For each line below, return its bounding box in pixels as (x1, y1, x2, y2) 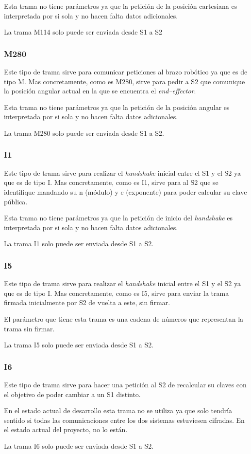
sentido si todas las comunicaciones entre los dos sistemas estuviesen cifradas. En (4, 415, 245, 425)
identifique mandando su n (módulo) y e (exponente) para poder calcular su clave (4, 186, 247, 197)
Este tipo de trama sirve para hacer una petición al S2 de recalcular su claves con (4, 379, 247, 389)
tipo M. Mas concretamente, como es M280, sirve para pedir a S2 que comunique (4, 76, 245, 86)
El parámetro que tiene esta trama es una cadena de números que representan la (4, 313, 244, 324)
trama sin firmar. (4, 323, 55, 333)
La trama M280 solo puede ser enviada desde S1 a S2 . (4, 127, 164, 138)
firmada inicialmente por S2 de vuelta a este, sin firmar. (4, 297, 170, 308)
